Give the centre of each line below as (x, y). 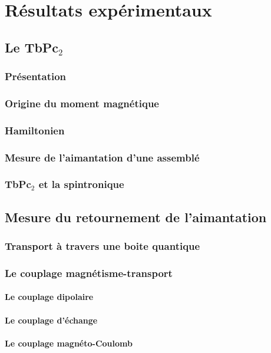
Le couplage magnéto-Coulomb (69, 343)
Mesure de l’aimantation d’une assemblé (102, 157)
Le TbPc (32, 47)
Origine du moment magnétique (82, 103)
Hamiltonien (35, 130)
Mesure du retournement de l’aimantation (136, 217)
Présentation (36, 76)
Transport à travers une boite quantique (103, 246)
